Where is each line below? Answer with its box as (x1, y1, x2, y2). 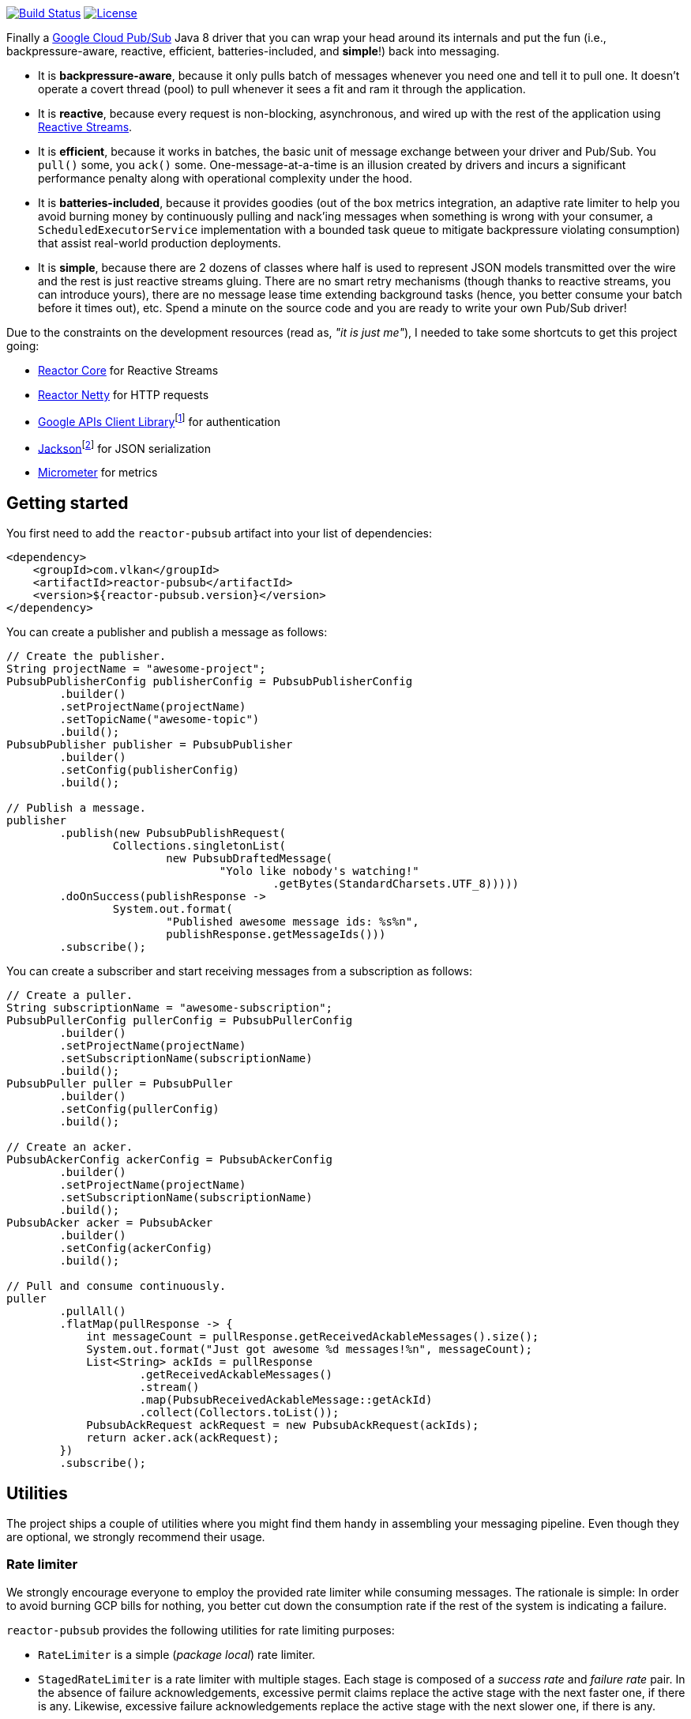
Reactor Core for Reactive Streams (38, 364, 219, 377)
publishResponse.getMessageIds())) (166, 928, 386, 941)
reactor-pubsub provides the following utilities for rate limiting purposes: (6, 1623, 395, 1637)
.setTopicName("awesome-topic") (59, 713, 260, 726)
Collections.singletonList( (112, 839, 287, 853)
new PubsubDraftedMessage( (166, 852, 333, 865)
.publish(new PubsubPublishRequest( (59, 827, 287, 840)
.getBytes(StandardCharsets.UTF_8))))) (272, 877, 520, 891)
